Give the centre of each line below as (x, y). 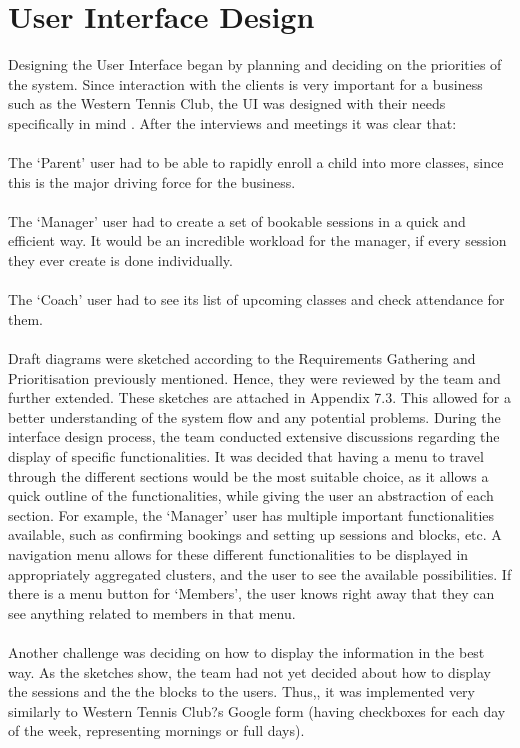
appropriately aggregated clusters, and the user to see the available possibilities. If (260, 573)
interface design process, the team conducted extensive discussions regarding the (254, 436)
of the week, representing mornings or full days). (156, 730)
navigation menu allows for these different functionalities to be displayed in (238, 553)
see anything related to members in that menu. (152, 612)
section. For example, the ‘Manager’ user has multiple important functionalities (251, 514)
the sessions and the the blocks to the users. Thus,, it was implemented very (241, 691)
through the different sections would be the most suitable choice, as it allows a (248, 475)
